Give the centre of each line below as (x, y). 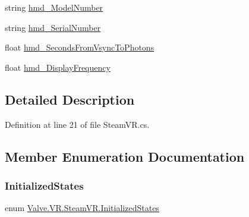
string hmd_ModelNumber (54, 7)
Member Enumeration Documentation (125, 156)
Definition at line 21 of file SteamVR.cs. (77, 124)
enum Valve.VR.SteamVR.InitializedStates (82, 208)
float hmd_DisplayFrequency (58, 67)
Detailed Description (70, 99)
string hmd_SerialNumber (53, 27)
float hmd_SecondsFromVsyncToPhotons (80, 47)
